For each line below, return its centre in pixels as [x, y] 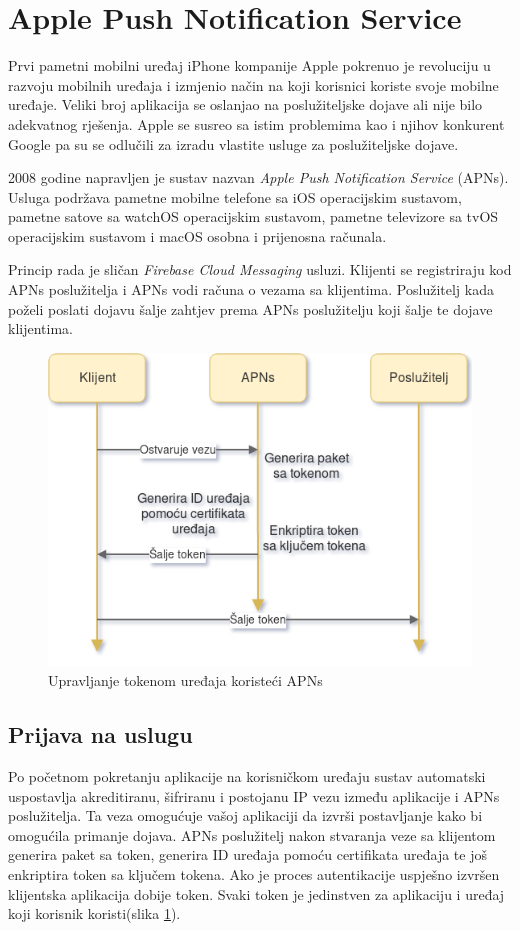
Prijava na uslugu [100, 734]
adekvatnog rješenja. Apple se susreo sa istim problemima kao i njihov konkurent [256, 123]
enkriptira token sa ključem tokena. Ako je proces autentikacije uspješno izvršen [254, 873]
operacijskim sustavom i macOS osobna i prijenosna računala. [197, 235]
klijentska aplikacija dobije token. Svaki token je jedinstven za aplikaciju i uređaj [256, 893]
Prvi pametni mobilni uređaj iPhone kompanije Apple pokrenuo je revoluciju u [249, 65]
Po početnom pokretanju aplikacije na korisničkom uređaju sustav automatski [247, 776]
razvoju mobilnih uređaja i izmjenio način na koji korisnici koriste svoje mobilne [253, 84]
